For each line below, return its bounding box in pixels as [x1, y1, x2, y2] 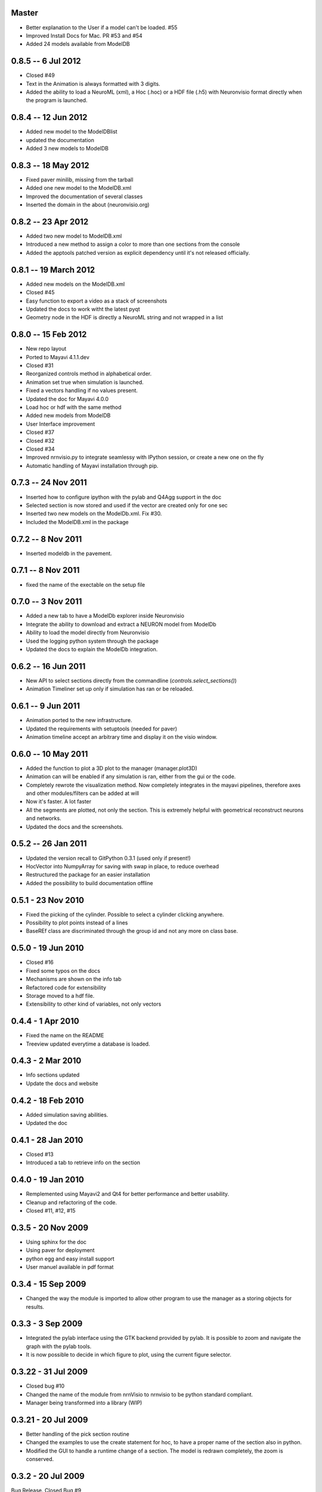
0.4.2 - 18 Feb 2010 [11, 1095, 84, 1105]
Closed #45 [26, 289, 55, 296]
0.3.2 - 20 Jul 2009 [11, 1471, 85, 1481]
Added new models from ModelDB [26, 412, 111, 419]
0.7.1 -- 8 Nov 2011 [11, 565, 80, 575]
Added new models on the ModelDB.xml [26, 280, 125, 288]
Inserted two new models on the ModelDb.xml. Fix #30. [26, 510, 162, 517]
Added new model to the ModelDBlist [26, 128, 117, 135]
